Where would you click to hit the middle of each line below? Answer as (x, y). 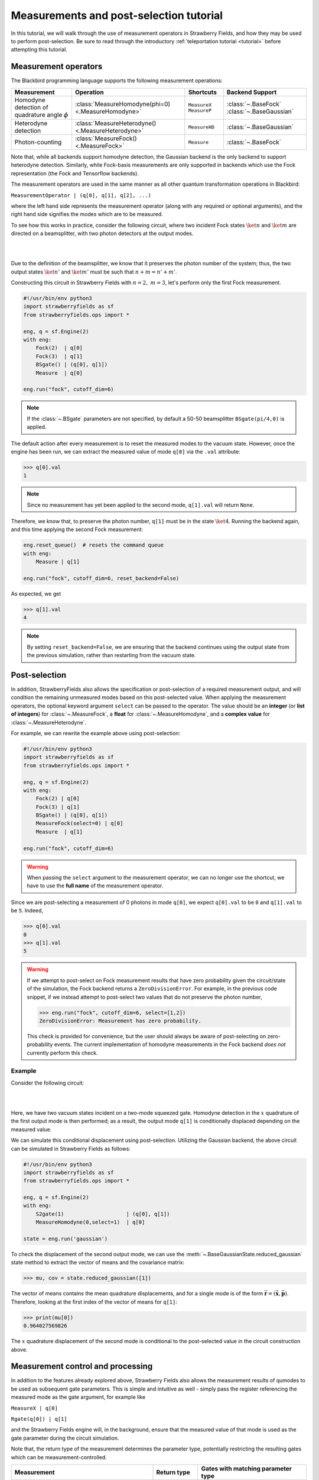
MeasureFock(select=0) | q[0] (79, 823)
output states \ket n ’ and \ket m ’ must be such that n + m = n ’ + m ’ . (94, 272)
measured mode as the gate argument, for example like (78, 1397)
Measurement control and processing (82, 1367)
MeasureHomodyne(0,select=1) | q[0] (90, 1222)
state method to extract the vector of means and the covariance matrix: (98, 1262)
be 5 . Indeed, (27, 910)
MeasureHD (201, 127)
